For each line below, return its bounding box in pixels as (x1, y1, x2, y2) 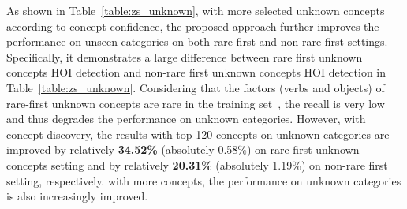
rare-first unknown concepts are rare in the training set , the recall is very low (6, 95, 385, 111)
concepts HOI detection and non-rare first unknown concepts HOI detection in (6, 64, 386, 80)
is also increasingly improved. (6, 188, 148, 204)
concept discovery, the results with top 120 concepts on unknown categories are (6, 125, 390, 142)
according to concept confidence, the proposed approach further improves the (6, 17, 379, 34)
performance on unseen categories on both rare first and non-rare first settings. (6, 33, 388, 50)
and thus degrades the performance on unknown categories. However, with (6, 110, 366, 127)
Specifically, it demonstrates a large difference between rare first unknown (6, 48, 363, 65)
